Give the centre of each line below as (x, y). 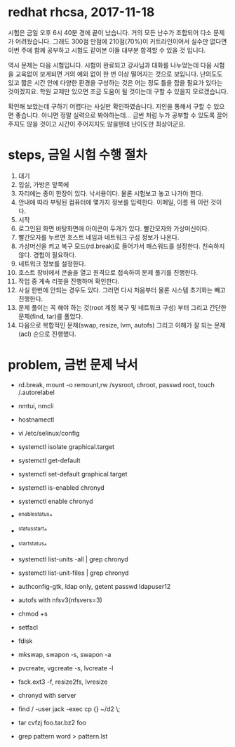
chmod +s (33, 613)
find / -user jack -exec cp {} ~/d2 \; (69, 709)
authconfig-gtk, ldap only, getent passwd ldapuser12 (94, 586)
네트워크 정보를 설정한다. (52, 264)
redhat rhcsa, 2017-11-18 (81, 12)
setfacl (28, 627)
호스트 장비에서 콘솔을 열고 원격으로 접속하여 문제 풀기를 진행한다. (108, 272)
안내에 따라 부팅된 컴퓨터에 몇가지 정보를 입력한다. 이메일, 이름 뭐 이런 (113, 202)
